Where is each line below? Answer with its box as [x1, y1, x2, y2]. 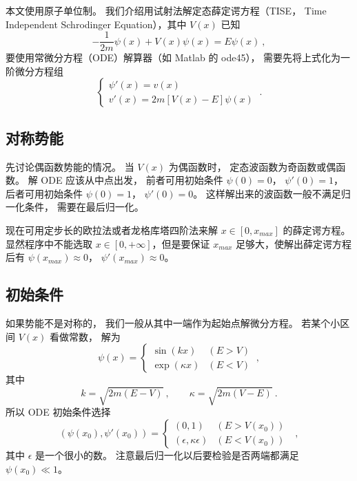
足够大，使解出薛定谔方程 [236, 236, 352, 250]
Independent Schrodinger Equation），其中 [6, 17, 187, 31]
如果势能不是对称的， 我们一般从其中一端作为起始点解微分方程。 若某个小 [6, 316, 340, 330]
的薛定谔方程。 [283, 223, 351, 237]
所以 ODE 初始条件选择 [6, 405, 111, 419]
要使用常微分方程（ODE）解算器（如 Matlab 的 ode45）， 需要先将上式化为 [6, 50, 341, 65]
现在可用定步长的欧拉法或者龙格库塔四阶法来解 [6, 223, 218, 237]
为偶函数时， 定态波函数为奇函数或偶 [168, 159, 336, 173]
